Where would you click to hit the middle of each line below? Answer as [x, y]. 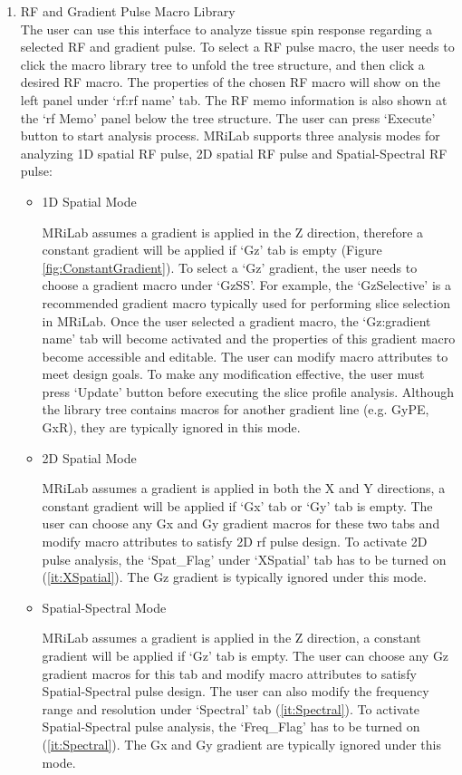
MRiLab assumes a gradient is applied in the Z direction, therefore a [233, 232]
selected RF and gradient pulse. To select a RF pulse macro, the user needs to [237, 47]
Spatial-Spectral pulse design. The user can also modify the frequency [236, 691]
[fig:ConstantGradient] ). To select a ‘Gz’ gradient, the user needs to [230, 267]
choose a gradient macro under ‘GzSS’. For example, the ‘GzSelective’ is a [246, 285]
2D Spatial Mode [89, 457]
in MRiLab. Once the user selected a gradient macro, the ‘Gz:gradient [236, 320]
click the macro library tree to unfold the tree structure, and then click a [222, 64]
